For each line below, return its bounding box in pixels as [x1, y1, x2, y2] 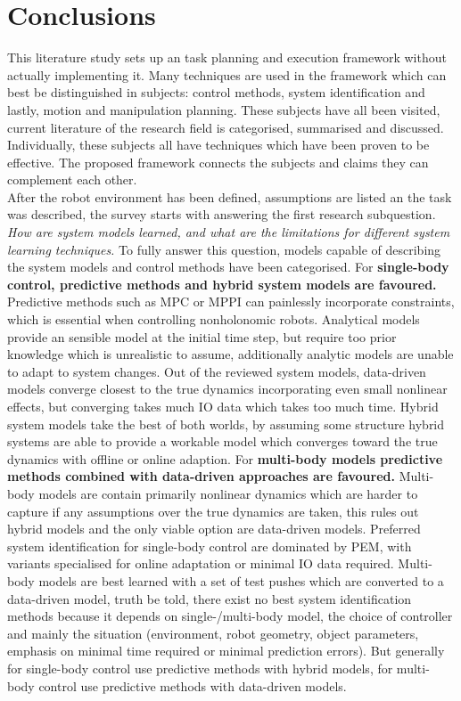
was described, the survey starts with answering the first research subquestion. [7, 205, 436, 224]
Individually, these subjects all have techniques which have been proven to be [7, 135, 430, 154]
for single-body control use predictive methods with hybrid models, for [7, 658, 393, 677]
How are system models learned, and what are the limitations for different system [7, 223, 450, 241]
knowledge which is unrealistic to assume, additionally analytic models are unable [7, 345, 454, 363]
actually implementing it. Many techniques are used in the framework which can [7, 65, 447, 84]
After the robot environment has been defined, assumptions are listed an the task [7, 187, 452, 206]
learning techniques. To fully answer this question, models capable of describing [7, 240, 441, 258]
